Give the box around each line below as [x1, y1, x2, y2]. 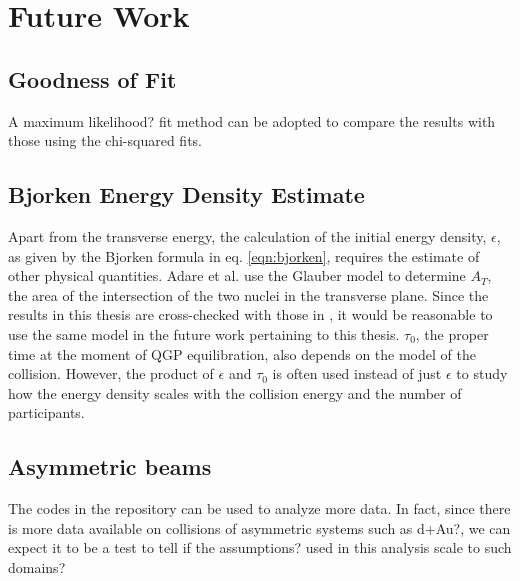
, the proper [415, 323, 489, 344]
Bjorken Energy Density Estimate [8, 179, 365, 210]
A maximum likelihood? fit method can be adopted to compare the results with [8, 110, 496, 131]
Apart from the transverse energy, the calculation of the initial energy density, [8, 225, 487, 246]
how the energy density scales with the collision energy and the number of [8, 382, 462, 403]
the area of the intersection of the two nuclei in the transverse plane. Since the [8, 284, 489, 305]
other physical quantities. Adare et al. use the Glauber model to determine [8, 265, 466, 286]
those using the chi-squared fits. [8, 130, 203, 151]
